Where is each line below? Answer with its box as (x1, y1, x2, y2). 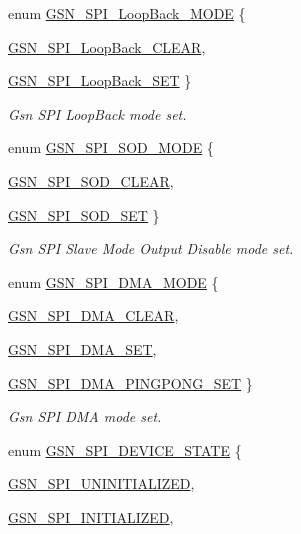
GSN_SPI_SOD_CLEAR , (8, 170, 174, 191)
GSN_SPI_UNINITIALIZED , (8, 473, 195, 494)
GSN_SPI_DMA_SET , (8, 338, 157, 359)
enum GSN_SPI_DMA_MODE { (8, 271, 219, 292)
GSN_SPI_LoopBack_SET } (8, 70, 192, 91)
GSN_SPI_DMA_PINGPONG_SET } (8, 372, 253, 393)
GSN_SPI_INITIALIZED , (8, 506, 174, 527)
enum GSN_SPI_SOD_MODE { (8, 137, 214, 158)
